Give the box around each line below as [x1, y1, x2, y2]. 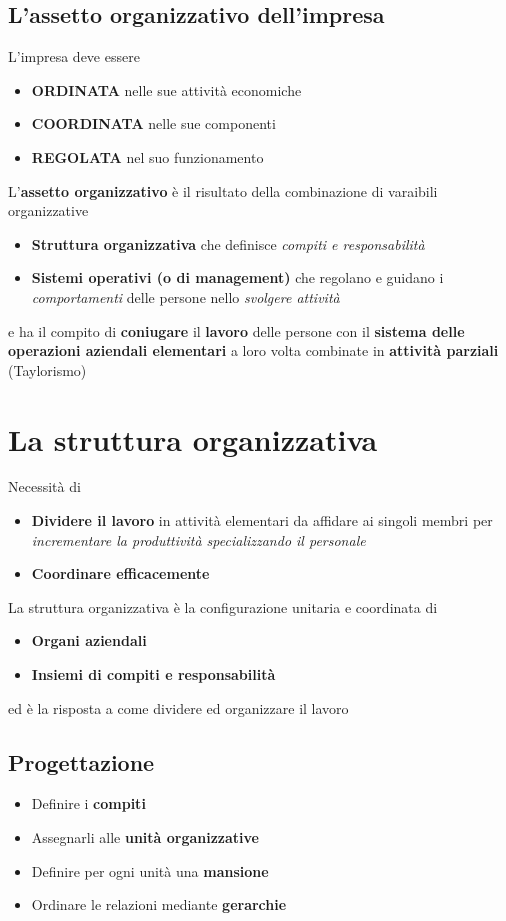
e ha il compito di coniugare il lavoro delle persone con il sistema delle [8, 320, 465, 341]
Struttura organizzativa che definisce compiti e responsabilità [31, 233, 425, 254]
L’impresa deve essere [8, 46, 140, 67]
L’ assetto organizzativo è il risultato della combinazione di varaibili [8, 180, 438, 201]
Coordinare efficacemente [31, 563, 210, 584]
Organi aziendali [31, 630, 147, 651]
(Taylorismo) [8, 359, 87, 380]
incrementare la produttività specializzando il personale [31, 529, 366, 550]
